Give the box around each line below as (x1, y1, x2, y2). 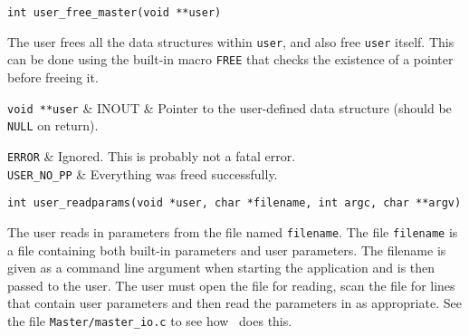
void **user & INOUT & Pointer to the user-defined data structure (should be (7, 98, 452, 117)
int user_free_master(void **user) (7, 6, 222, 19)
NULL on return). (7, 116, 99, 135)
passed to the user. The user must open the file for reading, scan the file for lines (7, 275, 455, 294)
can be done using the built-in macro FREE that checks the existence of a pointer (7, 50, 454, 69)
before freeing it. (7, 67, 99, 86)
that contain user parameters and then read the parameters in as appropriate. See (7, 293, 462, 312)
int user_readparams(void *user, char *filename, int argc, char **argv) (7, 197, 462, 210)
